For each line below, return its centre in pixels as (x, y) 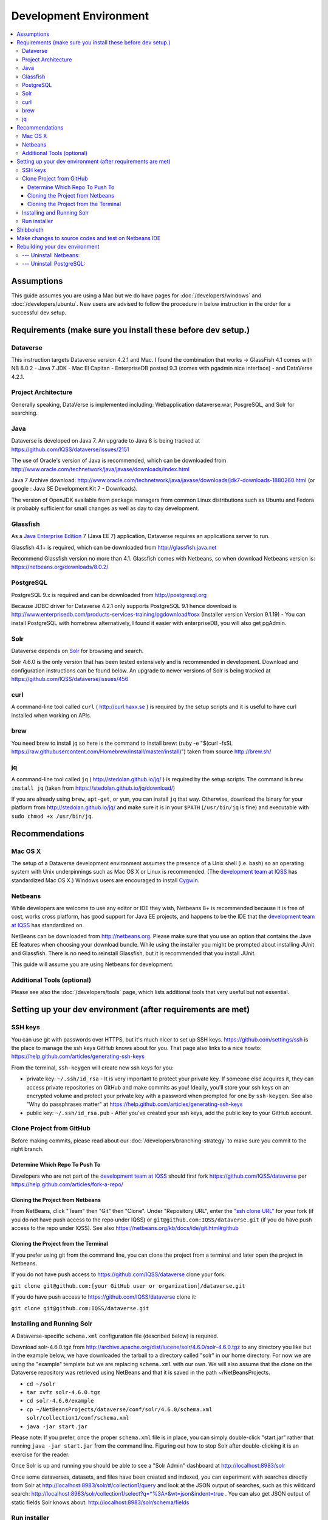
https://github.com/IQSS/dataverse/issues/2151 (70, 449)
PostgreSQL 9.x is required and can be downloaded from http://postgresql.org (109, 595)
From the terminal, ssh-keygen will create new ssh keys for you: (92, 1068)
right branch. (27, 1149)
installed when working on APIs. (51, 715)
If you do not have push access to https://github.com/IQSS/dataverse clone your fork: (118, 1274)
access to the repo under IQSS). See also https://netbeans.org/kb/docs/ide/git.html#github (125, 1228)
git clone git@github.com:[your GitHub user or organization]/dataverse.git (128, 1286)
